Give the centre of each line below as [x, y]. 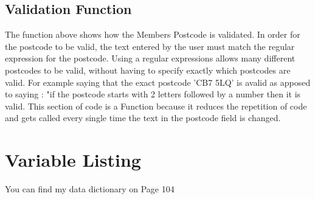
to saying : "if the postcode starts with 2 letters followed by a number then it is [153, 94]
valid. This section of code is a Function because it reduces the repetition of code [156, 106]
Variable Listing [73, 160]
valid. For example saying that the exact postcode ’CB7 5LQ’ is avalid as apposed [158, 82]
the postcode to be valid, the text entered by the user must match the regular [150, 46]
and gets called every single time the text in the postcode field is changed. [143, 118]
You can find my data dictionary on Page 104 [90, 189]
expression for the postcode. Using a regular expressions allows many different [150, 58]
